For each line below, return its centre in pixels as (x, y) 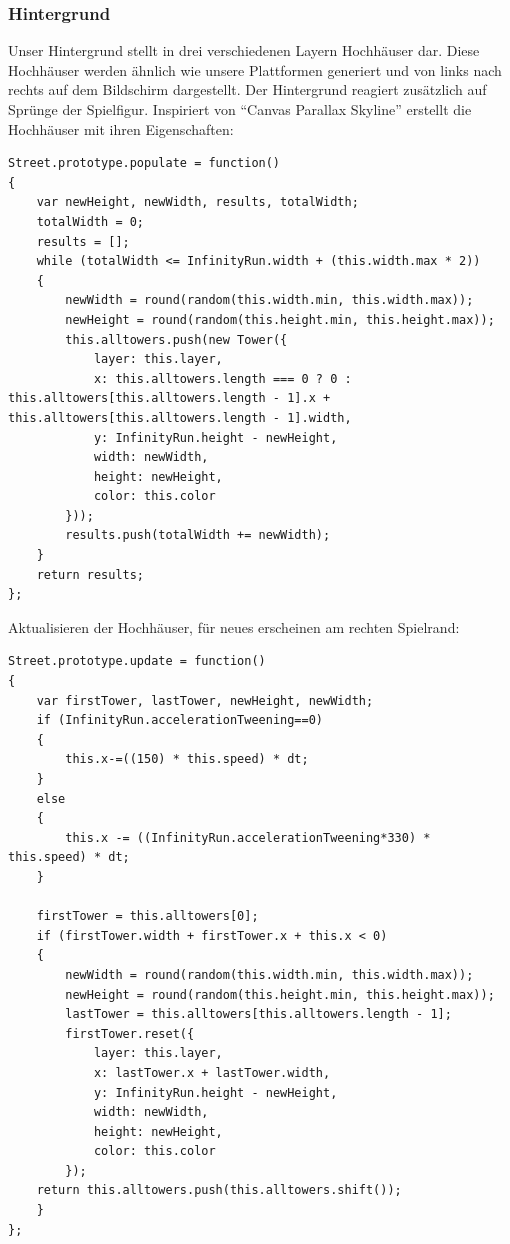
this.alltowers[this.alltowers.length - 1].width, (180, 417)
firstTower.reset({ (130, 1033)
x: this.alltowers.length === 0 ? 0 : (222, 378)
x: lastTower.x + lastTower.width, (212, 1072)
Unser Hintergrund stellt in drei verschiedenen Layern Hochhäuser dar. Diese (244, 50)
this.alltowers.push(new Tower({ (176, 339)
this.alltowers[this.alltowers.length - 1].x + (169, 398)
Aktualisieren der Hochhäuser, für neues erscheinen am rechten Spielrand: (234, 626)
